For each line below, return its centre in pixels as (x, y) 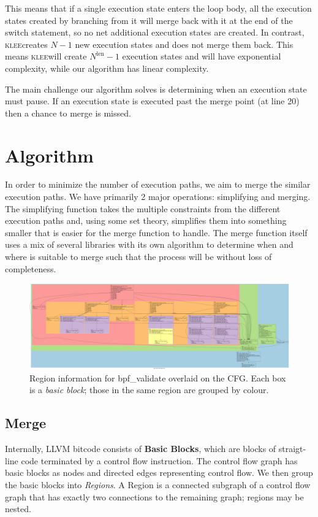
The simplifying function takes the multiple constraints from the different (143, 208)
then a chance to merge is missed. (68, 113)
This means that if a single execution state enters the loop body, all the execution (158, 8)
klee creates (26, 44)
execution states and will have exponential (202, 56)
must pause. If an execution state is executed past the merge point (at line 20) (152, 101)
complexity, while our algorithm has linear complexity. (107, 68)
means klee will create (46, 56)
